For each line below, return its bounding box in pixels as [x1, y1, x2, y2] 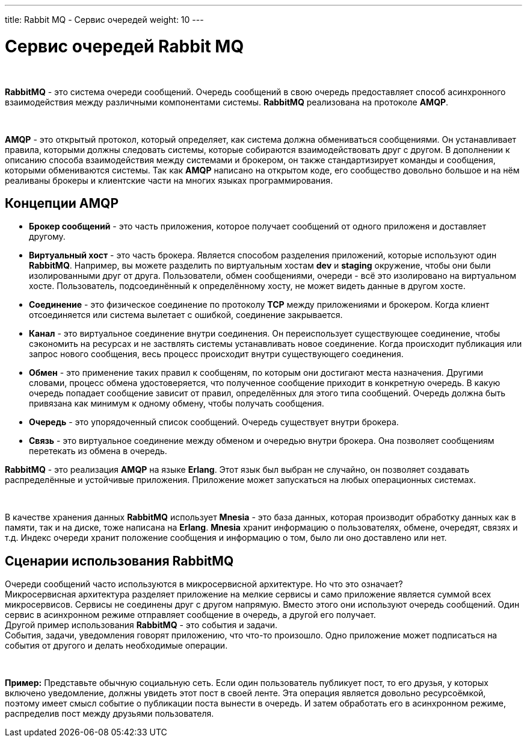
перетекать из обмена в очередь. [29, 446, 167, 457]
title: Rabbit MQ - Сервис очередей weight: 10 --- [5, 14, 204, 25]
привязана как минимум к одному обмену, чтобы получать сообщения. [29, 398, 324, 409]
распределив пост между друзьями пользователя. [5, 708, 214, 719]
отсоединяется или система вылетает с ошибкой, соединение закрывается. [29, 310, 343, 320]
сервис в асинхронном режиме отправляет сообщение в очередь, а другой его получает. [5, 609, 376, 620]
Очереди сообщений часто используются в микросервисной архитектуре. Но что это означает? [5, 579, 403, 590]
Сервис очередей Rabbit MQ [5, 36, 244, 57]
